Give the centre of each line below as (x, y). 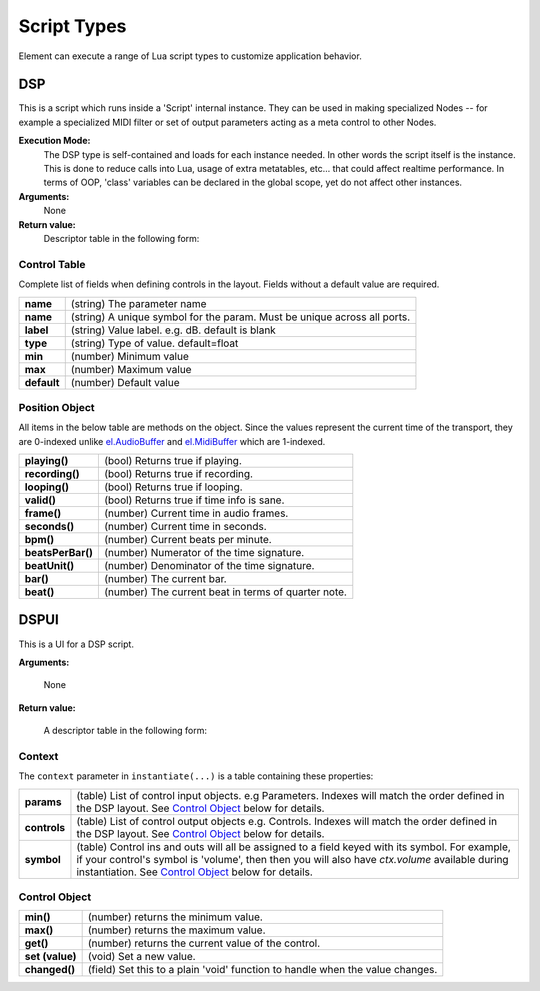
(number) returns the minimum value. (175, 917)
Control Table (52, 264)
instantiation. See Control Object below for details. (195, 872)
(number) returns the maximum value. (176, 930)
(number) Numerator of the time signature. (204, 553)
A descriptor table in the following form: (125, 731)
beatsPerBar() (59, 553)
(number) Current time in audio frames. (196, 513)
